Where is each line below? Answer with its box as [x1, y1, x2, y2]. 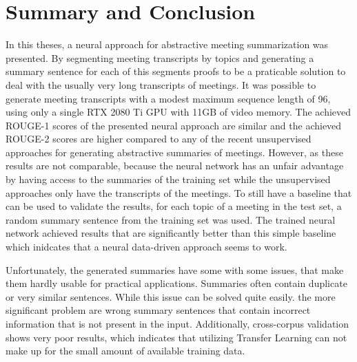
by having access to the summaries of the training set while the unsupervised [6, 172, 331, 187]
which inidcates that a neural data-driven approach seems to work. [6, 239, 287, 254]
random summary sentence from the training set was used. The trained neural [6, 212, 336, 226]
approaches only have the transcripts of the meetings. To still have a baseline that [6, 185, 352, 200]
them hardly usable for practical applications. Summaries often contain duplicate [6, 276, 347, 290]
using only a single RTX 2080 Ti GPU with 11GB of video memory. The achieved [6, 105, 351, 119]
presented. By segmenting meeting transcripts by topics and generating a [6, 50, 314, 65]
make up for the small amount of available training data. [6, 343, 245, 358]
